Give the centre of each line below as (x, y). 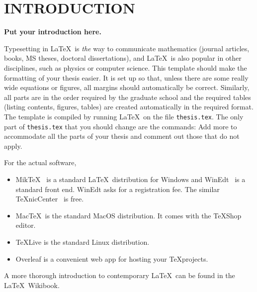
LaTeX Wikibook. (32, 285)
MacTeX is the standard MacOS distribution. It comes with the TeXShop (128, 215)
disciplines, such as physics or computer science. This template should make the (126, 67)
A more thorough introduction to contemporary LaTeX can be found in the (120, 275)
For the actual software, (40, 162)
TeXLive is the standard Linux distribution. (83, 242)
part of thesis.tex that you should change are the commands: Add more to (121, 126)
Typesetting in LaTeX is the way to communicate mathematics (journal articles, (127, 48)
